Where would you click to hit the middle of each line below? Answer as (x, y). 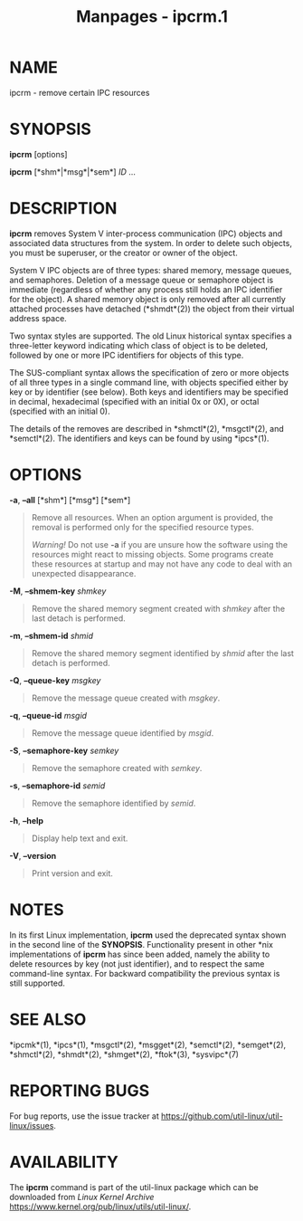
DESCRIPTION (63, 209)
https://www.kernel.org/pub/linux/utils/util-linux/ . (100, 1207)
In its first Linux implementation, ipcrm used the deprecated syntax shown (148, 935)
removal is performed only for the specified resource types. (143, 527)
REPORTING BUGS (80, 1090)
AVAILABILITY (64, 1162)
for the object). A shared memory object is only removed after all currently (148, 299)
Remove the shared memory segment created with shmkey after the (158, 608)
